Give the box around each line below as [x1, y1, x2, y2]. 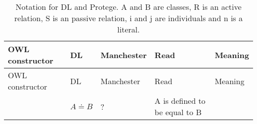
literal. [117, 24, 140, 35]
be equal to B [154, 106, 202, 118]
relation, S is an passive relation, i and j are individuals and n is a [14, 12, 243, 24]
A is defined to [154, 95, 206, 106]
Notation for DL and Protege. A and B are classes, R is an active [15, 1, 242, 12]
